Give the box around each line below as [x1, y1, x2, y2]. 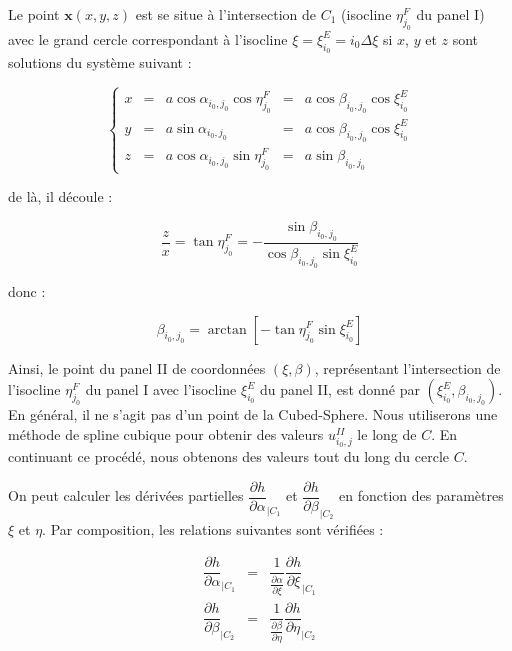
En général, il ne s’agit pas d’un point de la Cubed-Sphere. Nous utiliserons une [8, 404, 498, 425]
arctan [207, 322, 247, 337]
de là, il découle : [8, 186, 113, 207]
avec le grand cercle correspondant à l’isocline [8, 28, 288, 49]
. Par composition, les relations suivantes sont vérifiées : [42, 518, 384, 539]
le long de [357, 423, 417, 444]
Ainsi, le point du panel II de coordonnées [8, 357, 266, 378]
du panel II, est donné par [260, 379, 420, 400]
